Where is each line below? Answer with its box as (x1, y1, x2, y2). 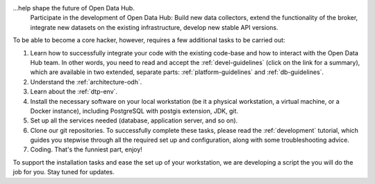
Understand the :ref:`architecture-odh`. (30, 77, 142, 86)
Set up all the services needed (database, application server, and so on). (30, 116, 238, 125)
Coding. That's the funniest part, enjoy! (30, 145, 142, 154)
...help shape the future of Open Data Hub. (12, 4, 135, 12)
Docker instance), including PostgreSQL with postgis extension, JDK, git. (30, 107, 239, 115)
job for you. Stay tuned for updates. (12, 168, 115, 176)
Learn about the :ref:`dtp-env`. (30, 87, 118, 96)
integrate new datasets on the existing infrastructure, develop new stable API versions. (30, 23, 278, 31)
